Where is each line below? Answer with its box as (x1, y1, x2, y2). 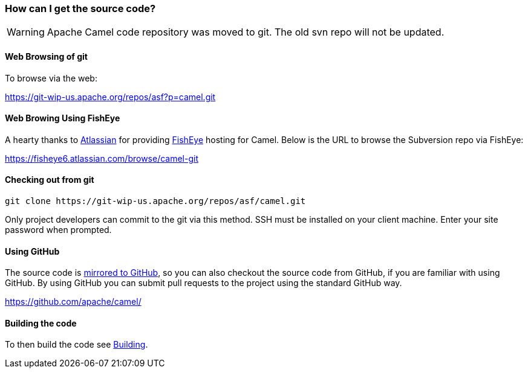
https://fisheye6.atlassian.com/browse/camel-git (5, 153, 198, 164)
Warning (7, 26, 45, 39)
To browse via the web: (5, 72, 97, 83)
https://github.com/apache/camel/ (5, 296, 142, 307)
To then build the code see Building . (5, 339, 148, 350)
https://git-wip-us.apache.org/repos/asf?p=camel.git (5, 91, 216, 102)
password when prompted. (5, 225, 112, 235)
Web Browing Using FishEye (5, 113, 120, 124)
